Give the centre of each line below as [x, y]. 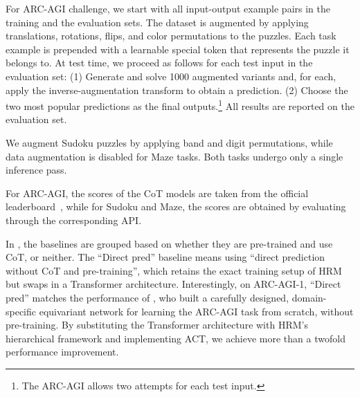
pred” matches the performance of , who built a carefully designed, [147, 297]
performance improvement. [62, 352]
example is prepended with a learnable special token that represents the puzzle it [178, 49]
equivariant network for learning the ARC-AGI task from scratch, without [196, 311]
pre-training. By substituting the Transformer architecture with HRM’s [157, 325]
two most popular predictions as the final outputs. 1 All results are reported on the [180, 105]
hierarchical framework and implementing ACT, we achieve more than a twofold [175, 338]
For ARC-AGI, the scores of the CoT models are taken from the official [157, 193]
